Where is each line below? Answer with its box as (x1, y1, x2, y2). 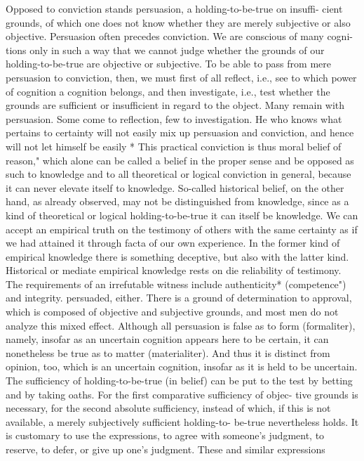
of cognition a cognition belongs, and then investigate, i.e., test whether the (6, 84, 330, 98)
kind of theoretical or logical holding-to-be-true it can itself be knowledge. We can (6, 207, 358, 222)
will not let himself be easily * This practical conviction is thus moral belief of (6, 138, 342, 153)
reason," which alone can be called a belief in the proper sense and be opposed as (6, 152, 354, 167)
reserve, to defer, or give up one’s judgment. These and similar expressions (6, 442, 325, 456)
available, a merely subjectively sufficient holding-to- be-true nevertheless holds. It (6, 414, 359, 429)
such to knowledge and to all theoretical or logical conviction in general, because (6, 167, 351, 181)
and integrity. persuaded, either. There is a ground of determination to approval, (6, 290, 352, 305)
